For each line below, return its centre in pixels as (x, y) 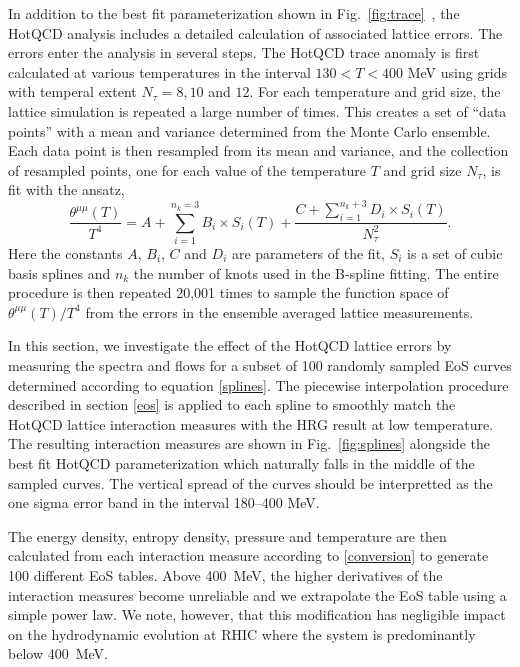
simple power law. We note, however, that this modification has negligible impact (257, 614)
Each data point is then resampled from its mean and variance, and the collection (258, 150)
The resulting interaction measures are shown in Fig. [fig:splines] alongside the (249, 443)
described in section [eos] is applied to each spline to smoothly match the (232, 404)
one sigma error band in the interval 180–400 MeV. (164, 502)
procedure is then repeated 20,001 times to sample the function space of (228, 292)
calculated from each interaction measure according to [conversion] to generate (248, 555)
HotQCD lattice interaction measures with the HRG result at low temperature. (251, 423)
